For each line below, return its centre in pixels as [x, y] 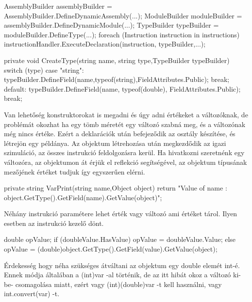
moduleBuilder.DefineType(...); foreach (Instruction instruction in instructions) [122, 34]
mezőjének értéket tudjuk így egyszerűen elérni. [75, 171]
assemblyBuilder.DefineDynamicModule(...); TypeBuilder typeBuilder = [111, 25]
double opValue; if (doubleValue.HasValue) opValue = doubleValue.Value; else [120, 239]
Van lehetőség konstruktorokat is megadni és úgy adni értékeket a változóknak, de [126, 114]
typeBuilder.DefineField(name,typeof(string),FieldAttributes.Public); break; [117, 79]
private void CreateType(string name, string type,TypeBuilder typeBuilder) [117, 60]
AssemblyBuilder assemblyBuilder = [58, 6]
